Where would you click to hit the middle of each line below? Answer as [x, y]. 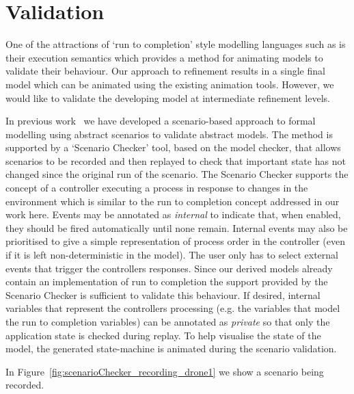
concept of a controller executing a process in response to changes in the [157, 188]
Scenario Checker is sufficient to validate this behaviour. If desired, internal [163, 294]
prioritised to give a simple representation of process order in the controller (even [175, 241]
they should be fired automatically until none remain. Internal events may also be [177, 227]
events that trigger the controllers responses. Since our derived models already [169, 268]
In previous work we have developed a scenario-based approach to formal [161, 121]
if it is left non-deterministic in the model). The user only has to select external [172, 255]
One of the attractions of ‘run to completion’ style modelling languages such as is [176, 44]
